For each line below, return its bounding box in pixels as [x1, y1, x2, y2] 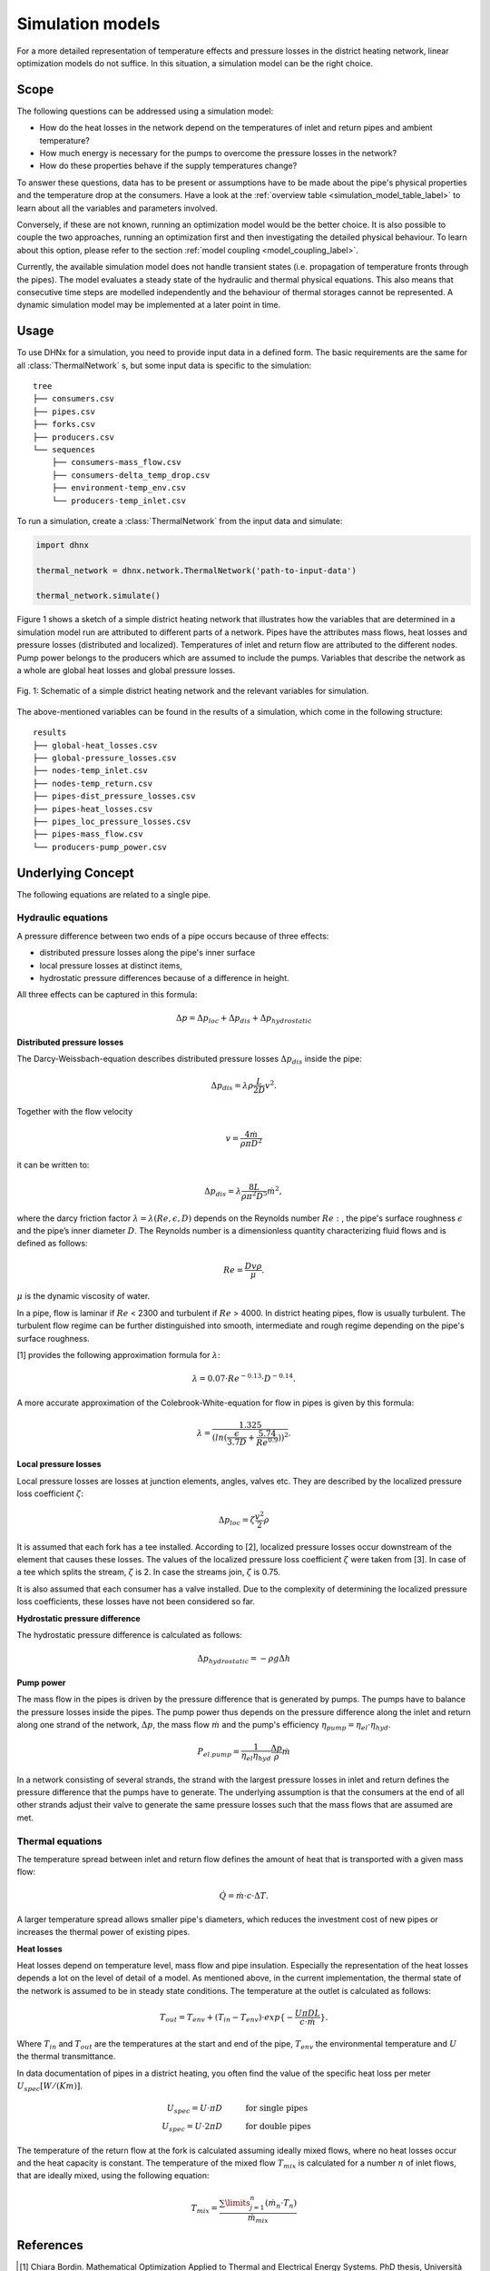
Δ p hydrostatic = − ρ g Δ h [197, 1653, 290, 1666]
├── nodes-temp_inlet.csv [33, 766, 149, 776]
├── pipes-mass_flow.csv [33, 829, 143, 839]
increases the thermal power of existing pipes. [16, 1927, 191, 1938]
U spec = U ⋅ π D [166, 2103, 222, 2116]
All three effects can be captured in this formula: [16, 989, 198, 1000]
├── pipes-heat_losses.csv [33, 804, 153, 814]
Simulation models [16, 14, 161, 34]
